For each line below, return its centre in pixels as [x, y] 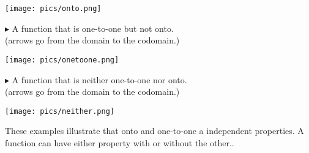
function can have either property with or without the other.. [120, 142]
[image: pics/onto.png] [53, 9]
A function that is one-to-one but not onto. [93, 28]
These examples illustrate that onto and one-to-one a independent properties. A [154, 131]
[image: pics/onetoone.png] [62, 60]
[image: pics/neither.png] [60, 111]
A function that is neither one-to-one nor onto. [99, 79]
